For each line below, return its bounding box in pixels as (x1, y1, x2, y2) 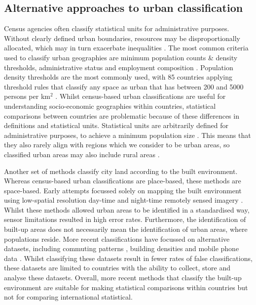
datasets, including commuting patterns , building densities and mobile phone (4, 243, 239, 254)
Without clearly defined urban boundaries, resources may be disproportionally (4, 33, 240, 43)
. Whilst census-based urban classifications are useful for (55, 91, 226, 101)
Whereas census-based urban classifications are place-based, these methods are (4, 175, 241, 186)
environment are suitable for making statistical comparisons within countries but (4, 282, 248, 292)
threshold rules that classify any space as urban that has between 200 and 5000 (4, 81, 244, 91)
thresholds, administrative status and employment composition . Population (4, 62, 233, 72)
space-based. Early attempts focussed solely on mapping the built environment (4, 185, 242, 195)
